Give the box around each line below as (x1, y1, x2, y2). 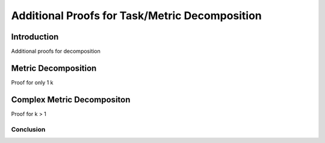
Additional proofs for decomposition (11, 48, 101, 55)
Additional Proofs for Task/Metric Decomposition (11, 9, 262, 22)
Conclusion (11, 125, 46, 133)
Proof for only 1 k (11, 78, 54, 86)
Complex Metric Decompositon (11, 95, 131, 105)
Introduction (11, 32, 59, 42)
